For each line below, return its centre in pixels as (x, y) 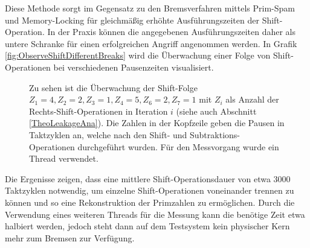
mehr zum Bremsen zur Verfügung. (70, 237)
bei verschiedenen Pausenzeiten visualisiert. (134, 67)
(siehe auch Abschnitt (216, 111)
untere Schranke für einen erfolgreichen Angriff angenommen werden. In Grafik (151, 43)
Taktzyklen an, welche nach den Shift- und (108, 134)
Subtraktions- (215, 134)
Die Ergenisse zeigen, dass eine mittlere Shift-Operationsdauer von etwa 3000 (148, 178)
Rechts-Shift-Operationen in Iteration (98, 111)
